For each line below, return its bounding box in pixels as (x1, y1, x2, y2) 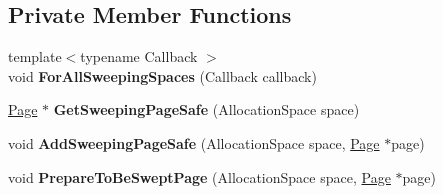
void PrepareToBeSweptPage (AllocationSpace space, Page (8, 166, 391, 187)
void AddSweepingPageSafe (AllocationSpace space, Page (8, 132, 380, 153)
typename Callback (80, 46, 198, 67)
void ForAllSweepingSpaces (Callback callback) (8, 65, 317, 86)
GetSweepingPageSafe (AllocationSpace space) (53, 99, 360, 120)
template (8, 46, 62, 67)
